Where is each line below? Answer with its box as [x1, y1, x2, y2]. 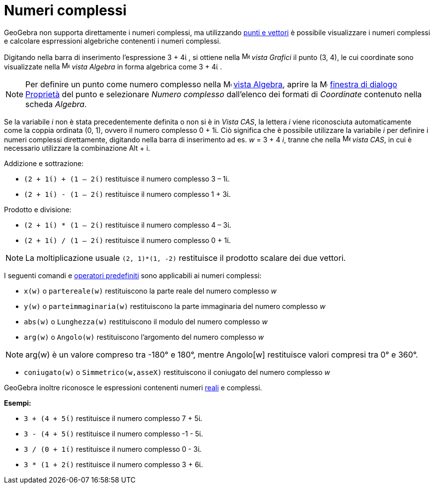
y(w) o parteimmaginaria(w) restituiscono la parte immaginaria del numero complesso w [24, 302, 326, 310]
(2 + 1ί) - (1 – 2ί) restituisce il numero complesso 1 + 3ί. [24, 189, 231, 198]
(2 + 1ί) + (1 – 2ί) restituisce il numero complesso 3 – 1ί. [24, 174, 230, 183]
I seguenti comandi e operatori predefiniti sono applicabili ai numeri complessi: [4, 271, 262, 280]
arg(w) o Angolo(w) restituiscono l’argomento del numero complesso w [24, 332, 264, 341]
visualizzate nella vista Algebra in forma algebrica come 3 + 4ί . [4, 62, 222, 71]
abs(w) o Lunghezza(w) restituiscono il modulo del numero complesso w [24, 317, 268, 326]
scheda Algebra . [25, 99, 87, 109]
